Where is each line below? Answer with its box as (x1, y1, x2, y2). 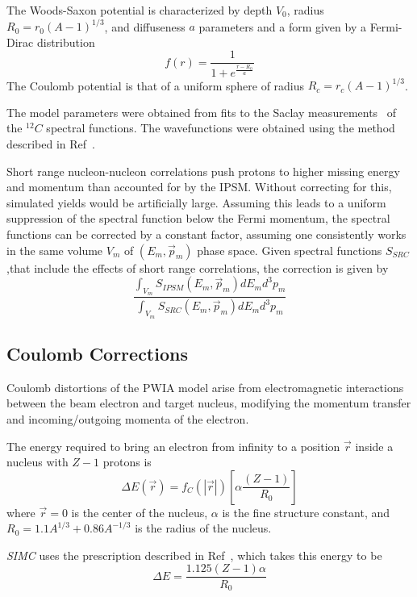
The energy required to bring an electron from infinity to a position (6, 437, 340, 454)
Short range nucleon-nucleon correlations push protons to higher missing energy (6, 162, 400, 179)
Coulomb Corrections (6, 340, 188, 365)
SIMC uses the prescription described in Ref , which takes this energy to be (6, 546, 382, 563)
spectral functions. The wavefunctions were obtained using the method (46, 119, 395, 136)
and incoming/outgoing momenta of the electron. (6, 410, 249, 427)
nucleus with (6, 453, 69, 470)
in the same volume (6, 241, 103, 258)
